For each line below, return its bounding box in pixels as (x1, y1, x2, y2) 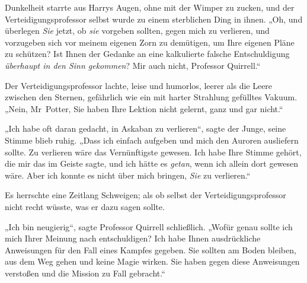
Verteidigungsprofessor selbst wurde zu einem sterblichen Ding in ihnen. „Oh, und (5, 12, 303, 25)
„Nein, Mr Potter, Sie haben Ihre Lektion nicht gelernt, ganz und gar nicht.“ (5, 102, 283, 115)
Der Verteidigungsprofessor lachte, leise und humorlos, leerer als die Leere (5, 79, 273, 91)
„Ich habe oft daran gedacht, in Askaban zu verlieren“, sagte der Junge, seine (5, 122, 286, 135)
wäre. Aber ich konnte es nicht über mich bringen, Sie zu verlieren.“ (5, 168, 251, 181)
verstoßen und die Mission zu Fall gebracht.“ (5, 266, 165, 279)
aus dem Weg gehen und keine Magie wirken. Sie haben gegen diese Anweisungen (5, 255, 300, 268)
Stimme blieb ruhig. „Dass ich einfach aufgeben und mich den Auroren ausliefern (5, 133, 299, 146)
